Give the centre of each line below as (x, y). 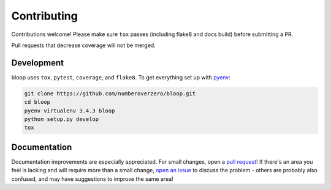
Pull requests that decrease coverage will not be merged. (83, 45)
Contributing (44, 16)
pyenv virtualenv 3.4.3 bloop (70, 111)
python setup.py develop (62, 119)
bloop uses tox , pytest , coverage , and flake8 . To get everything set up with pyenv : (121, 77)
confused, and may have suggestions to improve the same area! (93, 179)
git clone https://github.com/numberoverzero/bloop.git (110, 93)
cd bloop (37, 102)
